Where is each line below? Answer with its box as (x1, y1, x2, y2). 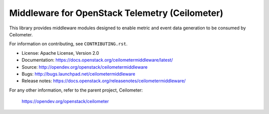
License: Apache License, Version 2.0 (21, 50, 99, 56)
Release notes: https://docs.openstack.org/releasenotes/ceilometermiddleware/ (21, 78, 186, 84)
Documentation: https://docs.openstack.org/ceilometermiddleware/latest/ (21, 57, 173, 63)
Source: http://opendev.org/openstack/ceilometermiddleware (21, 64, 148, 70)
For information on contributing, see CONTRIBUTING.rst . (9, 41, 128, 47)
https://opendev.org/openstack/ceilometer (21, 99, 109, 105)
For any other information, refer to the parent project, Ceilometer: (9, 87, 143, 93)
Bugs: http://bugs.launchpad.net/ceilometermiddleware (21, 71, 135, 77)
